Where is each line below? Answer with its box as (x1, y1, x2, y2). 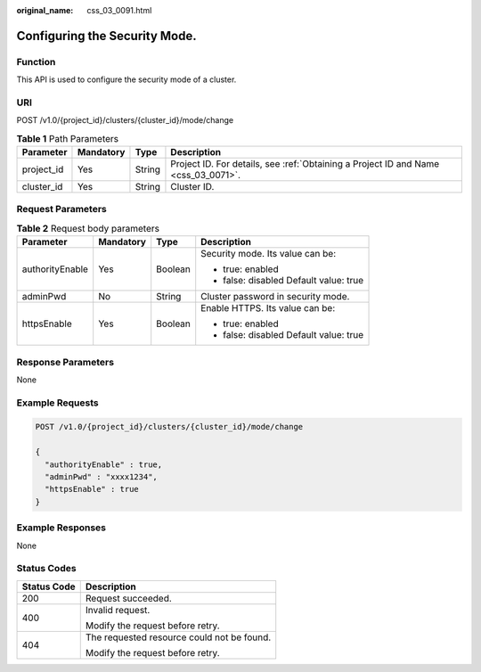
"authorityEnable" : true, (45, 459, 163, 470)
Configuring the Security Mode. (16, 28, 197, 44)
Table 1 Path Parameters (16, 132, 119, 144)
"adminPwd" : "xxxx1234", (45, 472, 158, 482)
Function (16, 55, 56, 68)
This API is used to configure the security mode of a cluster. (16, 74, 237, 85)
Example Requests (16, 397, 99, 409)
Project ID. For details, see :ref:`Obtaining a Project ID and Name (170, 158, 440, 170)
